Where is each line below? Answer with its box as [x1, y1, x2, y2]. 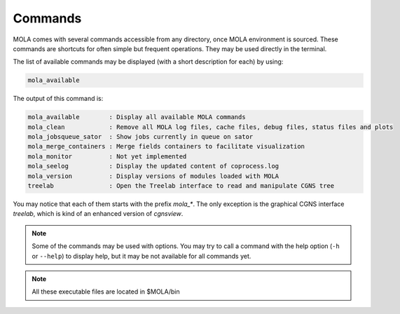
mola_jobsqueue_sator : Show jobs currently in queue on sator [27, 133, 254, 141]
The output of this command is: [13, 95, 104, 103]
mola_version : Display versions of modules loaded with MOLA [27, 172, 280, 180]
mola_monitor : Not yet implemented [27, 152, 187, 161]
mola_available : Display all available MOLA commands [27, 113, 246, 121]
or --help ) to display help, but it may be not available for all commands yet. [32, 252, 251, 260]
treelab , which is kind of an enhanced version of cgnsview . [13, 210, 184, 218]
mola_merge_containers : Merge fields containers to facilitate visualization [27, 142, 305, 151]
